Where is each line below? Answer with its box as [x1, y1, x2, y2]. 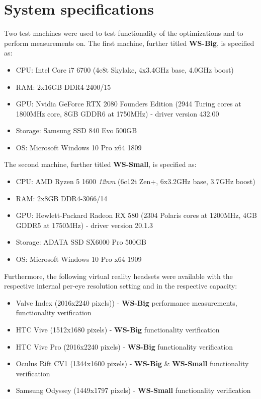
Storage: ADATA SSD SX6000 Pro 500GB [16, 237, 146, 247]
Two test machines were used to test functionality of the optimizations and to [4, 28, 243, 38]
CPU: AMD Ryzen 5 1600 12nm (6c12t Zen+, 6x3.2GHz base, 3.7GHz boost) [16, 176, 255, 187]
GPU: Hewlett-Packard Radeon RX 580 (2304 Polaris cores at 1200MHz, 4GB [16, 210, 257, 220]
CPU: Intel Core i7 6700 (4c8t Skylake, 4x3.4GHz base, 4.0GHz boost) [16, 64, 234, 75]
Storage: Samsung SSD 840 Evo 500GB [16, 125, 137, 136]
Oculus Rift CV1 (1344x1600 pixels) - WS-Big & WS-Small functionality [16, 358, 249, 369]
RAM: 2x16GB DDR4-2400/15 [16, 81, 111, 92]
